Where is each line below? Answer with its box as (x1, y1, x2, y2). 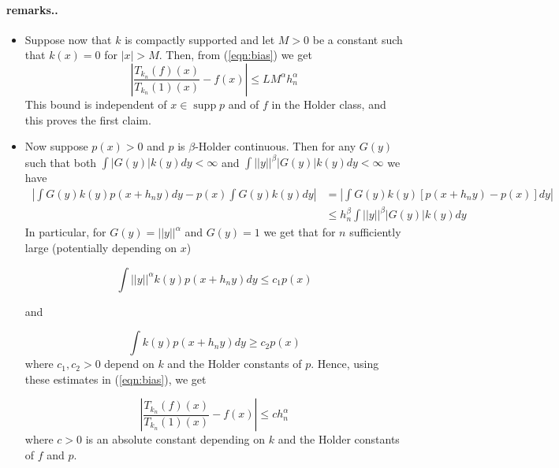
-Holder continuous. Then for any (195, 138, 356, 154)
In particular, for (24, 224, 106, 240)
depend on (104, 355, 155, 372)
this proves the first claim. (24, 111, 151, 128)
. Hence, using (311, 355, 379, 372)
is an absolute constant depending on (85, 431, 266, 448)
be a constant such (312, 31, 403, 47)
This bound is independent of (24, 95, 167, 112)
